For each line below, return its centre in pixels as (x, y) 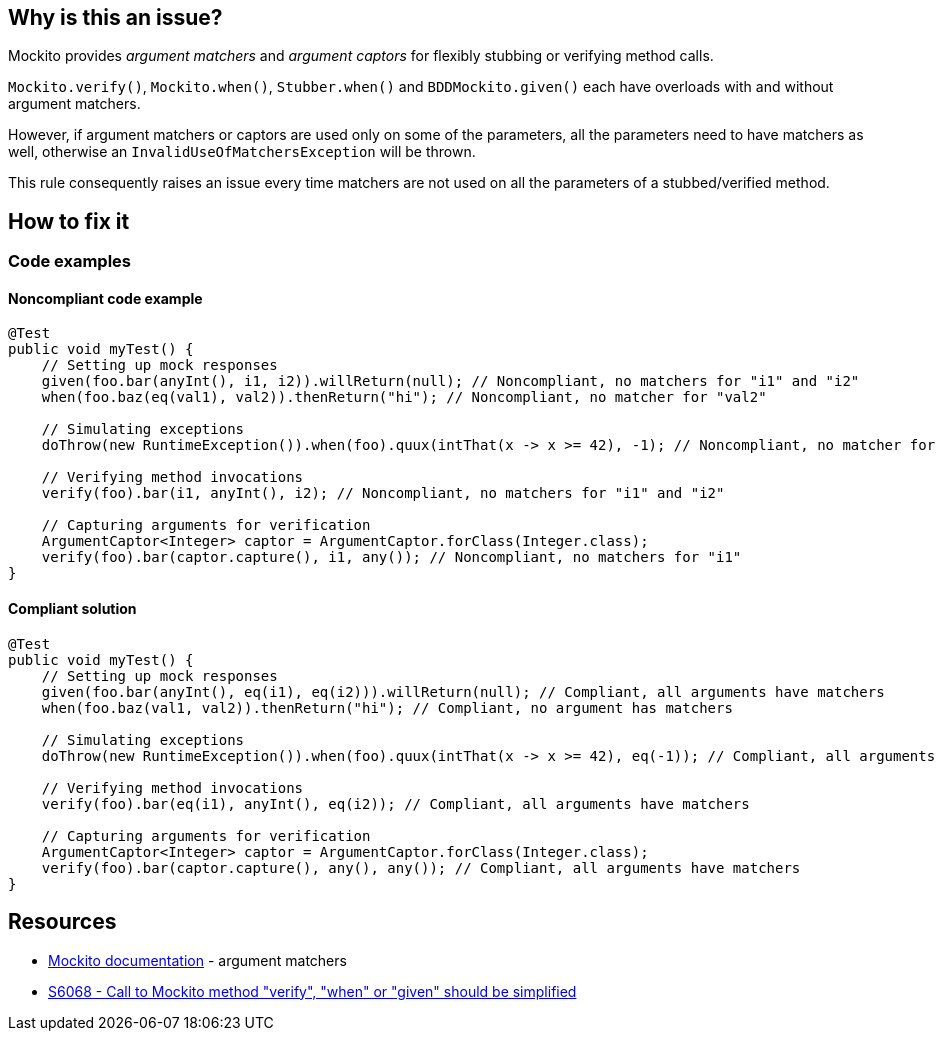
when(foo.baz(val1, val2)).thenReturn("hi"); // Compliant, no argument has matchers (387, 707)
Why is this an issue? (115, 17)
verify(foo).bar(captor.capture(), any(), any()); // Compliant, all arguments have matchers (421, 867)
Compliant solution (72, 609)
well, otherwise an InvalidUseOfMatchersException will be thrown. (242, 152)
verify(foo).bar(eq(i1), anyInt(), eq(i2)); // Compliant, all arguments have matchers (395, 803)
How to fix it (69, 221)
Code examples (70, 261)
